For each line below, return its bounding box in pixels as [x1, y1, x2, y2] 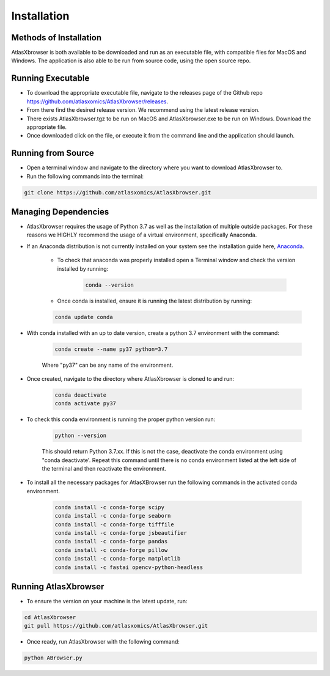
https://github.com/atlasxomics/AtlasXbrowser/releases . [26, 98, 168, 105]
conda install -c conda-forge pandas [54, 538, 168, 545]
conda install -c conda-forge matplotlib [54, 555, 181, 562]
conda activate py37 [54, 400, 116, 407]
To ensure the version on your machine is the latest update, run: [26, 598, 188, 605]
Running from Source [11, 148, 95, 158]
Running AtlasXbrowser [11, 581, 105, 592]
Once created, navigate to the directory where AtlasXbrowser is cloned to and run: [26, 375, 235, 382]
